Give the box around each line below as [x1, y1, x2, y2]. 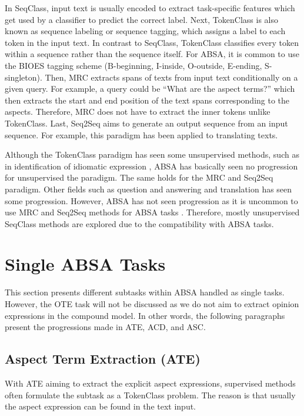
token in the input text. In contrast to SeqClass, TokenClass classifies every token [5, 36, 299, 48]
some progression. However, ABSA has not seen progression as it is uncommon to [5, 194, 298, 207]
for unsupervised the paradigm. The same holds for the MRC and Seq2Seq [5, 171, 273, 184]
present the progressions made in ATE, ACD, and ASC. [5, 321, 206, 333]
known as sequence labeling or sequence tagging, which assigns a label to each [5, 25, 286, 37]
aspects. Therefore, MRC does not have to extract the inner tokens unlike [5, 105, 270, 118]
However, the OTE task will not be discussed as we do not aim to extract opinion [5, 298, 299, 309]
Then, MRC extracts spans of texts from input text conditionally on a [45, 71, 298, 83]
